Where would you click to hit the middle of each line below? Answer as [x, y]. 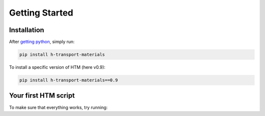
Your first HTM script [42, 96]
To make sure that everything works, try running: [58, 107]
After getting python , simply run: [42, 42]
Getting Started [41, 13]
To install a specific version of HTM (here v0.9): [57, 67]
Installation [26, 30]
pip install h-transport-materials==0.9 [68, 80]
